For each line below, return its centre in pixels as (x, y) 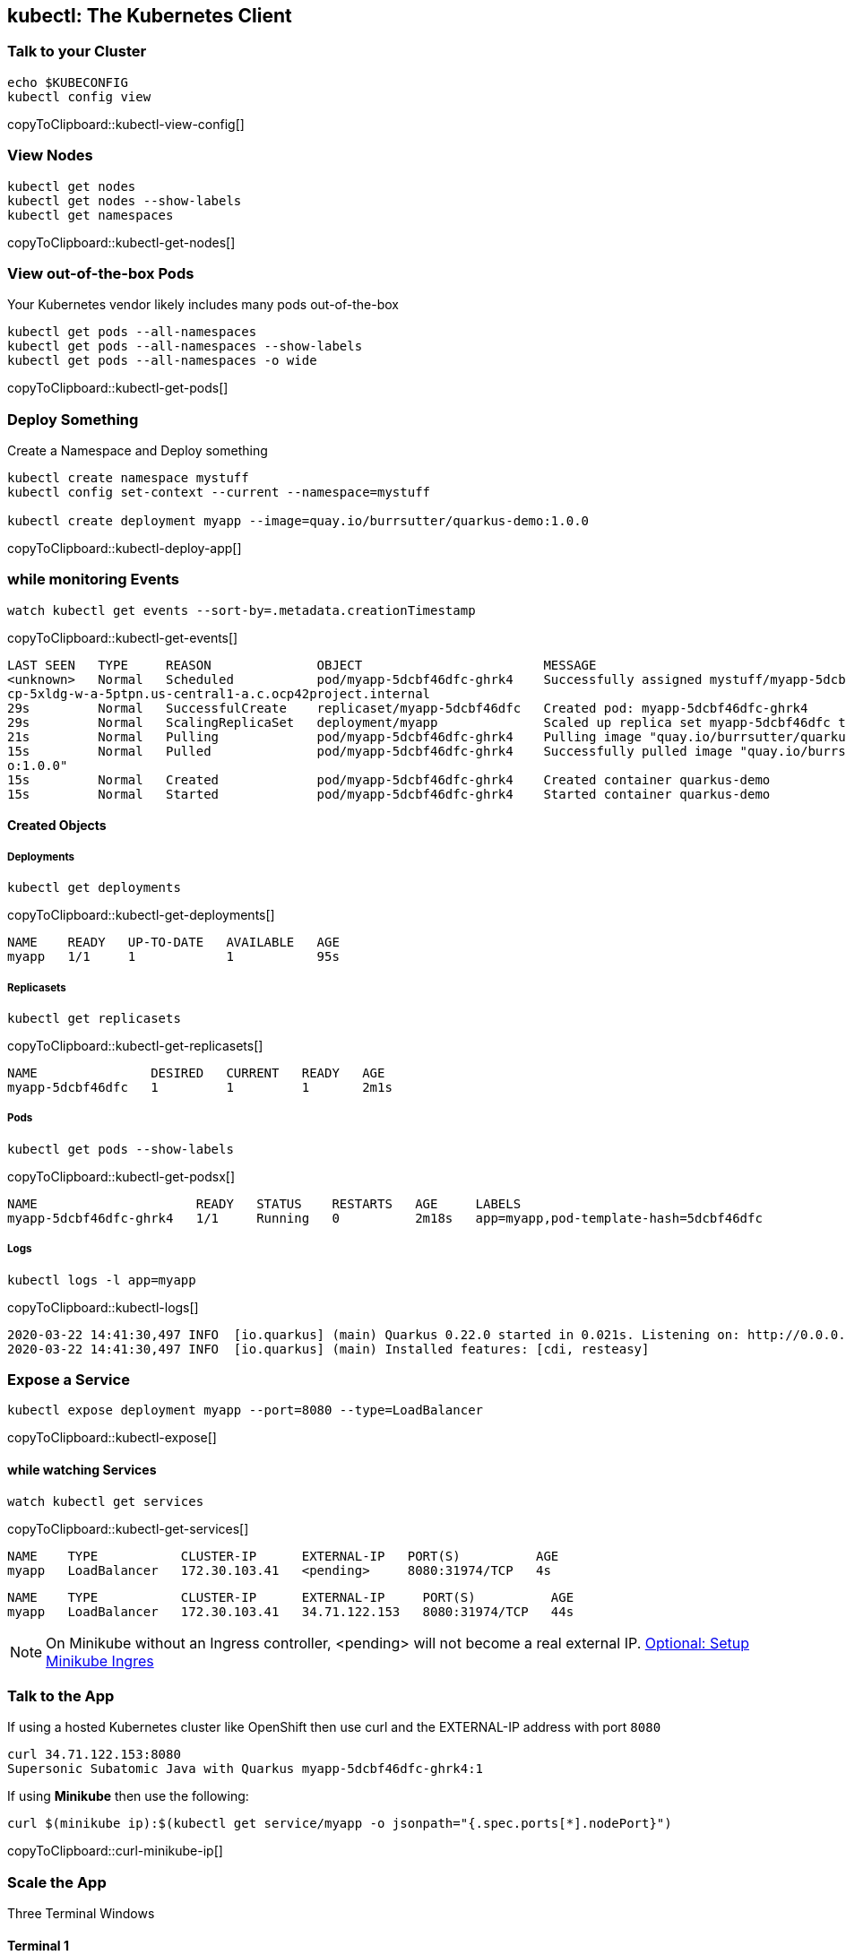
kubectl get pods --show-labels (121, 1149)
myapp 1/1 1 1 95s (173, 957)
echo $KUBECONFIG (68, 82)
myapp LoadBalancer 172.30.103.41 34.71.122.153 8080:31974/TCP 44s (291, 1611)
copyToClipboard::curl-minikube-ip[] (115, 1851)
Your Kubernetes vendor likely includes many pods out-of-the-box (203, 305)
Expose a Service (69, 1379)
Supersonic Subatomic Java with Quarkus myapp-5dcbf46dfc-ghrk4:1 (246, 1769)
